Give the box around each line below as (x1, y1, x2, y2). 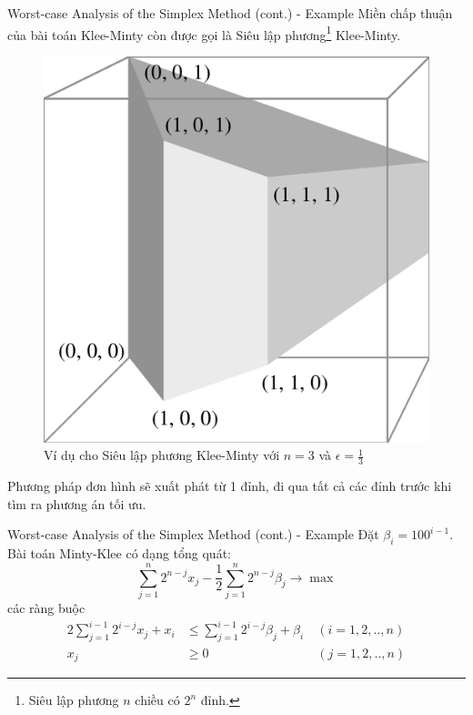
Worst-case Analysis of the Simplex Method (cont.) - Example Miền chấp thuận (7, 4, 453, 22)
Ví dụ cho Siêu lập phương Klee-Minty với (44, 445, 280, 465)
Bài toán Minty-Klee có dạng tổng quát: (7, 544, 231, 563)
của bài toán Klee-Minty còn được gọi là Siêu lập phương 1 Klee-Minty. (7, 22, 401, 44)
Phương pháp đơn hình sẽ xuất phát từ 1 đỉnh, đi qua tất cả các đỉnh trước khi (7, 476, 452, 495)
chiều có (135, 690, 180, 710)
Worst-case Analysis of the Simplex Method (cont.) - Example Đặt (7, 525, 379, 544)
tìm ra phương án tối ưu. (7, 494, 146, 513)
